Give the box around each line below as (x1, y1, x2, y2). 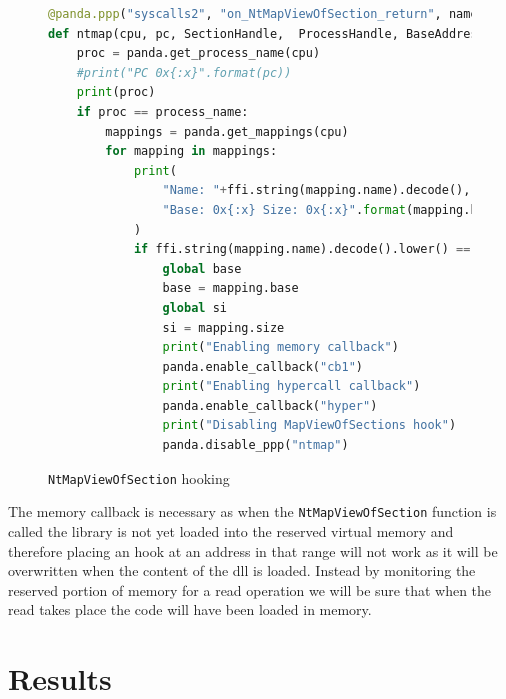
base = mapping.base (162, 281, 299, 296)
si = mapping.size (162, 320, 285, 335)
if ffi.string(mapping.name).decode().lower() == (133, 242, 471, 257)
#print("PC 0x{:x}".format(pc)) (76, 65, 292, 80)
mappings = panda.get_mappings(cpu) (105, 124, 349, 139)
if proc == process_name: (76, 104, 249, 119)
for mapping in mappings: (105, 144, 278, 159)
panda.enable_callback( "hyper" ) (162, 398, 378, 413)
